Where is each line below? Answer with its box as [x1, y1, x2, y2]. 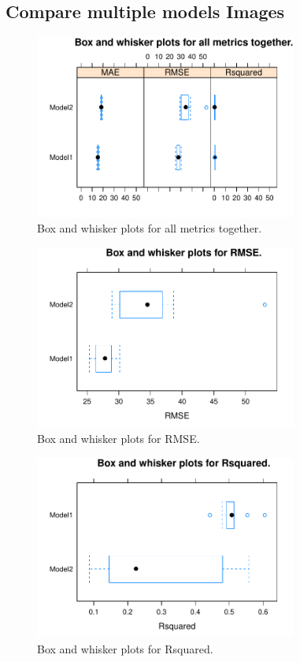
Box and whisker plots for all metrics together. [37, 220, 262, 236]
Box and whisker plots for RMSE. [37, 430, 200, 447]
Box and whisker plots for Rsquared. [37, 640, 213, 656]
